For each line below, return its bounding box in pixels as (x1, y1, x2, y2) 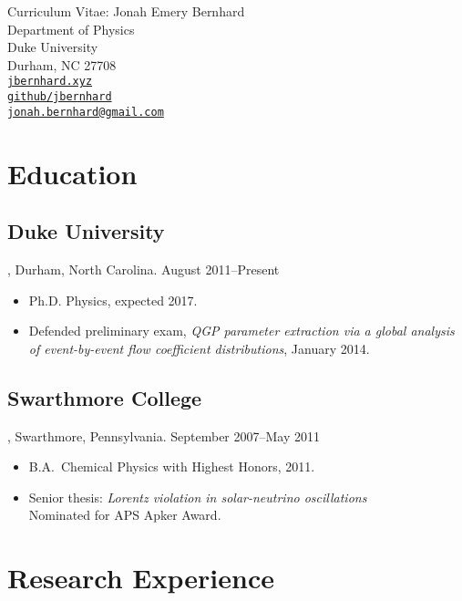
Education (7, 154, 138, 192)
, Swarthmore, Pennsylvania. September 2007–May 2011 (7, 426, 321, 445)
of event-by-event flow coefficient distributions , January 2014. (28, 338, 370, 357)
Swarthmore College (7, 383, 202, 411)
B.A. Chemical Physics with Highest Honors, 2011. (28, 457, 315, 476)
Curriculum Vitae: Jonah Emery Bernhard (7, 2, 245, 20)
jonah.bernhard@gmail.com (7, 105, 164, 119)
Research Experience (7, 559, 274, 596)
